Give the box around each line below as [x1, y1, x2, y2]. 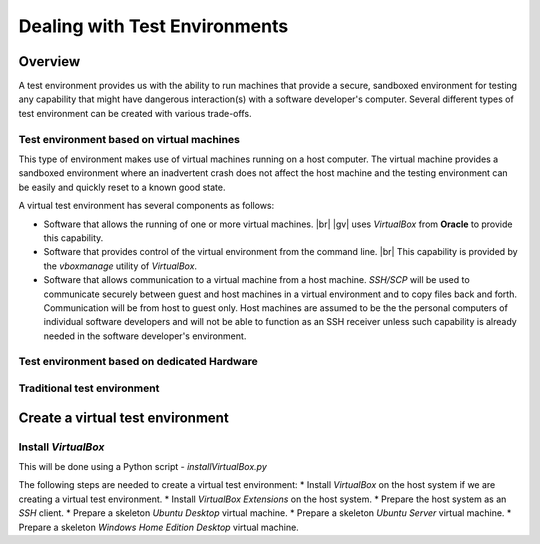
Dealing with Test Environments [18, 15, 289, 37]
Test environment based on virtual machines [18, 132, 240, 146]
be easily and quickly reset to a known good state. [18, 181, 226, 193]
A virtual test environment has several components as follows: [18, 200, 275, 212]
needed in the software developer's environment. [43, 330, 247, 342]
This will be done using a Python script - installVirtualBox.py [18, 460, 267, 472]
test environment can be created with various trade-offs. [18, 107, 252, 119]
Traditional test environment [18, 381, 160, 395]
